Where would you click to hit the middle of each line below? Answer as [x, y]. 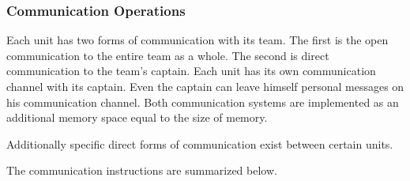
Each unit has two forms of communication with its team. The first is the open [197, 40]
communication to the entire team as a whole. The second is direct [168, 55]
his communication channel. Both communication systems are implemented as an [203, 102]
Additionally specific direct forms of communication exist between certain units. [200, 143]
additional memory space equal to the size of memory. [137, 117]
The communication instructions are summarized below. [142, 170]
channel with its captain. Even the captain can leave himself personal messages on [205, 86]
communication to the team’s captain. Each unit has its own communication [191, 71]
